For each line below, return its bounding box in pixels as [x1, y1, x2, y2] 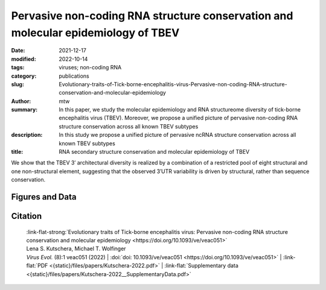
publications [59, 72, 90, 80]
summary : [11, 106, 38, 113]
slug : [11, 80, 24, 87]
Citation [11, 211, 42, 221]
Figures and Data [11, 192, 77, 202]
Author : [11, 97, 31, 105]
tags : [11, 64, 25, 71]
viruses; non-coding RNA [59, 64, 122, 71]
